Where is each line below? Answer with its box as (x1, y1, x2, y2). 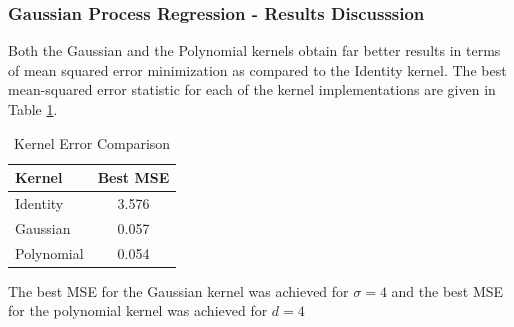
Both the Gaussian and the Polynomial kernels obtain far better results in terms (8, 40, 501, 61)
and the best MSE (391, 280, 504, 301)
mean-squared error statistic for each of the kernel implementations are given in (8, 79, 496, 100)
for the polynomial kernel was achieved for (8, 300, 268, 321)
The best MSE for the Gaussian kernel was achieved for (8, 280, 349, 301)
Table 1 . (8, 99, 58, 119)
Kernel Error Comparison (14, 132, 171, 153)
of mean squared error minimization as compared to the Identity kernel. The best (8, 59, 507, 80)
